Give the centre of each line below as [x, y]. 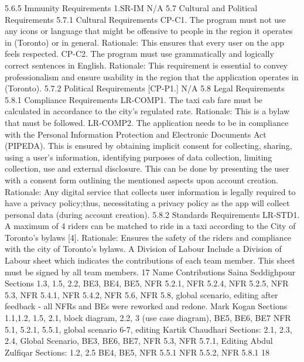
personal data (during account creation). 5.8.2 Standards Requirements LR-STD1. [152, 214]
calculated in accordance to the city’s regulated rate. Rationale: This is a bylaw [147, 111]
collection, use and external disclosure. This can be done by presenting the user [147, 168]
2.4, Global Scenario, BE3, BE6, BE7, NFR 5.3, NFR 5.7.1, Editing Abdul [139, 341]
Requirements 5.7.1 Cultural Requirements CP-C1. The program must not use [145, 19]
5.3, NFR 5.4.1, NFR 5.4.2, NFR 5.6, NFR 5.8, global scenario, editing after [141, 294]
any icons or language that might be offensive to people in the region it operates [149, 31]
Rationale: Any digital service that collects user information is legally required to [150, 191]
